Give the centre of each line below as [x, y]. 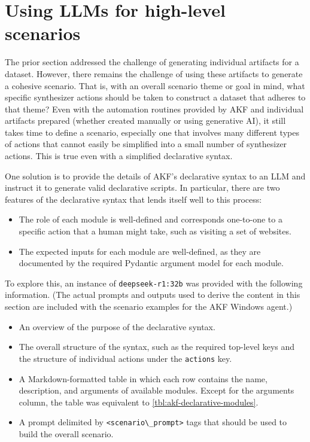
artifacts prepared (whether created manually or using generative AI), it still [145, 121]
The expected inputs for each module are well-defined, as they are [140, 251]
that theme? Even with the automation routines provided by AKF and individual [154, 109]
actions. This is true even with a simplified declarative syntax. [119, 156]
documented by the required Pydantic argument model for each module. [151, 263]
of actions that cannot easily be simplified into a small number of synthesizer [146, 144]
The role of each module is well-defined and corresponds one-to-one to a [151, 219]
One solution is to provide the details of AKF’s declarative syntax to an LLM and [155, 176]
